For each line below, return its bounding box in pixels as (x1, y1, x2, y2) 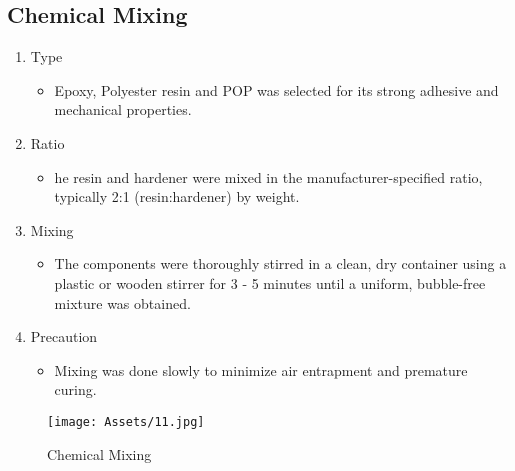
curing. (54, 379, 97, 400)
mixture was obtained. (54, 292, 191, 313)
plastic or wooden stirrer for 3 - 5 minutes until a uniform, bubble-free (54, 272, 486, 293)
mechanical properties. (54, 99, 192, 120)
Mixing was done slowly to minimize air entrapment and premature (54, 359, 468, 380)
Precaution (30, 326, 98, 347)
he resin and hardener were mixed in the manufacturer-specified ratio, (54, 166, 483, 187)
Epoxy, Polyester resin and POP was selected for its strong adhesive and (54, 79, 499, 100)
